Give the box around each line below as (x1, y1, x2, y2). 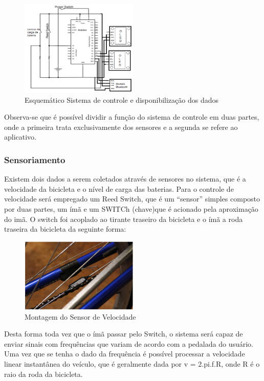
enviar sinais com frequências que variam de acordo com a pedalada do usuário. (4, 338, 253, 349)
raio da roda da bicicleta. (4, 368, 83, 379)
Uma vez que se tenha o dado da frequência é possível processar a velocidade (4, 348, 245, 359)
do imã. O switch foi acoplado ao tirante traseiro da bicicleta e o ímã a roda (4, 213, 243, 224)
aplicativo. (4, 131, 37, 142)
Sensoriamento (4, 153, 65, 166)
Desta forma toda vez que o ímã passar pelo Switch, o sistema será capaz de (4, 328, 243, 339)
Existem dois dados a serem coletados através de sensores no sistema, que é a (4, 173, 246, 184)
